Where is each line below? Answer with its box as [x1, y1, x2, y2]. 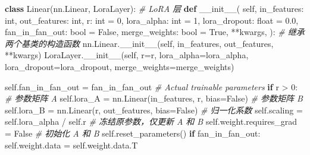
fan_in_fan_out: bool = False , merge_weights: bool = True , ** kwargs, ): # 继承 [5, 26, 305, 38]
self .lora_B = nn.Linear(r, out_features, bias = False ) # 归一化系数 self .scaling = [5, 103, 303, 116]
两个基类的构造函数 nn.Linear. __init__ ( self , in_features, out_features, [5, 37, 274, 49]
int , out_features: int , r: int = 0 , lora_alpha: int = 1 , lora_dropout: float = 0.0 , [5, 14, 299, 26]
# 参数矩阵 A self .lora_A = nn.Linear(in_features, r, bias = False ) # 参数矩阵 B [5, 92, 303, 105]
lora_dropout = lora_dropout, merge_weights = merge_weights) [5, 60, 234, 72]
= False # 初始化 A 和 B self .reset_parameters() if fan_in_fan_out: [5, 126, 261, 139]
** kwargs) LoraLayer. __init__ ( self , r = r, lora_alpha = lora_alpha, [5, 49, 249, 61]
